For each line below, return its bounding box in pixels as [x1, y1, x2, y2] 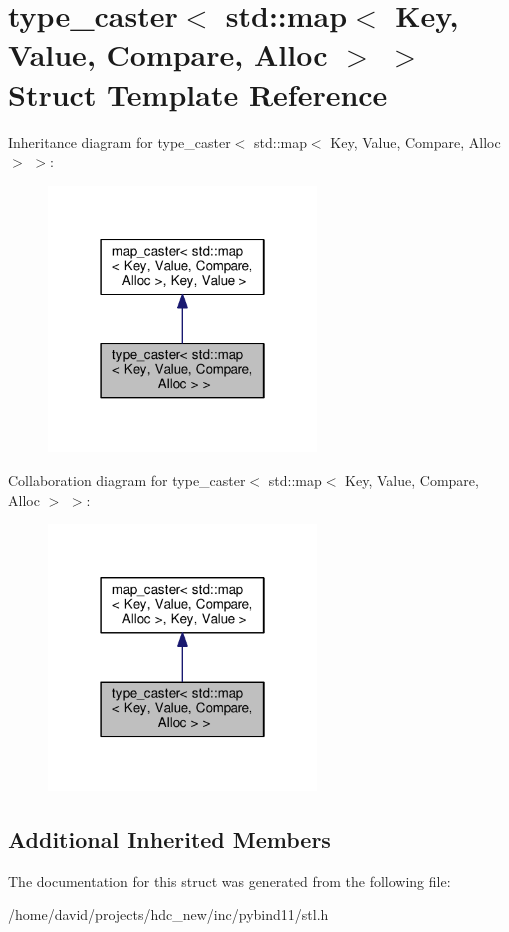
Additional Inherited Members [8, 823, 331, 854]
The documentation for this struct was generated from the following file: [8, 870, 451, 891]
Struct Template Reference [8, 73, 388, 114]
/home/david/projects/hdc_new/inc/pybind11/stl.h [8, 904, 329, 925]
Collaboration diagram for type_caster [8, 470, 246, 491]
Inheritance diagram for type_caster [8, 131, 231, 152]
